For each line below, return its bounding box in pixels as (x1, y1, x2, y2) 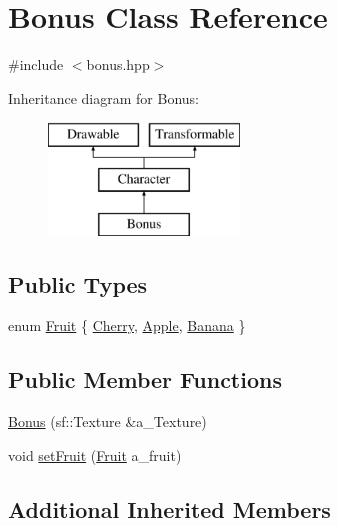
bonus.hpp (86, 54, 150, 75)
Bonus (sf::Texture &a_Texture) (8, 411, 207, 432)
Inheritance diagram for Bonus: (8, 87, 199, 108)
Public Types (8, 268, 148, 299)
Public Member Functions (8, 364, 282, 395)
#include (8, 54, 64, 75)
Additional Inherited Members (8, 493, 331, 524)
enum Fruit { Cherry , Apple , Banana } (8, 315, 246, 336)
